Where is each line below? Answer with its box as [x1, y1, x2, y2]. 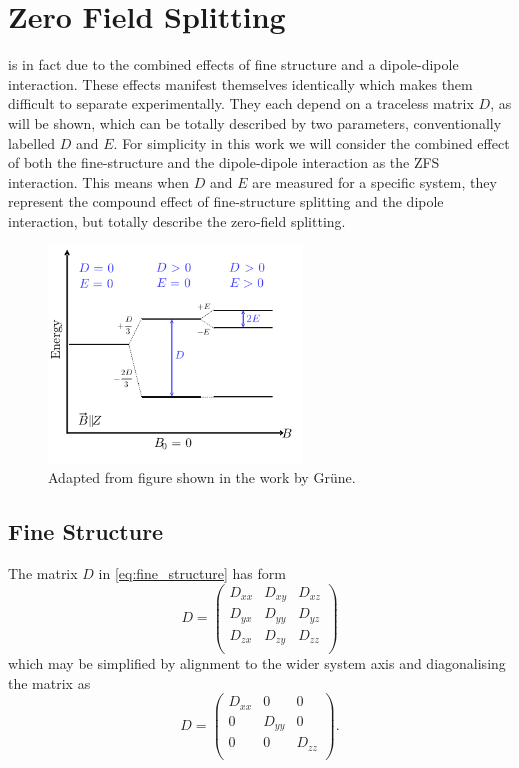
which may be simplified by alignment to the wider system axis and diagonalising [8, 653, 506, 674]
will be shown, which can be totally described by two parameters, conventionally [8, 112, 502, 133]
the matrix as [8, 672, 91, 693]
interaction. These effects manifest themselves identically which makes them [8, 73, 473, 94]
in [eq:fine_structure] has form [98, 562, 286, 583]
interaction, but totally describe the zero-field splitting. [8, 210, 346, 231]
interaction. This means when [8, 171, 190, 192]
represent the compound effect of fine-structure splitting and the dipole [8, 191, 444, 212]
